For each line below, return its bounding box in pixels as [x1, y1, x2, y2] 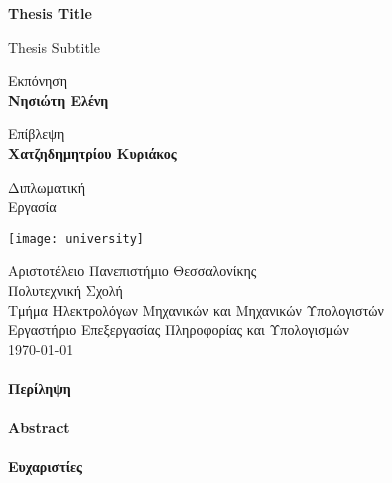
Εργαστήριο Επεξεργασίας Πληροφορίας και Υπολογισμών [8, 319, 349, 340]
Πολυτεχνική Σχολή [8, 280, 123, 300]
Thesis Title [8, 3, 92, 23]
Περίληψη [8, 377, 71, 398]
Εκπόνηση [8, 70, 68, 91]
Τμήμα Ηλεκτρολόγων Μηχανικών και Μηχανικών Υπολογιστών [8, 299, 384, 320]
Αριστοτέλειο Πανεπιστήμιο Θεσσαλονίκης [8, 260, 257, 281]
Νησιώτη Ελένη [8, 89, 109, 110]
